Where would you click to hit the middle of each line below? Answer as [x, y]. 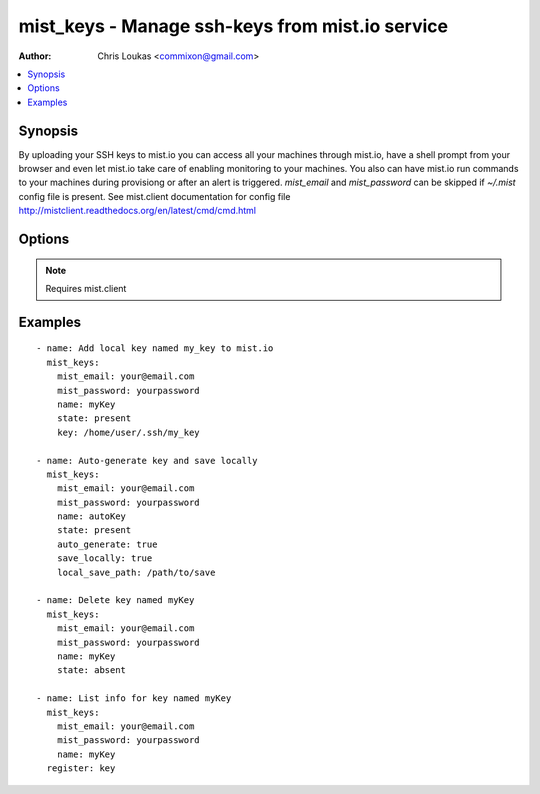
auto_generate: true [107, 544]
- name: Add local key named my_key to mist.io [155, 348]
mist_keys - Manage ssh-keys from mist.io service [233, 26]
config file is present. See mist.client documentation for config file [154, 196]
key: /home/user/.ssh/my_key [128, 432]
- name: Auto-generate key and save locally [147, 460]
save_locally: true [104, 558]
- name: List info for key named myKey [134, 698]
